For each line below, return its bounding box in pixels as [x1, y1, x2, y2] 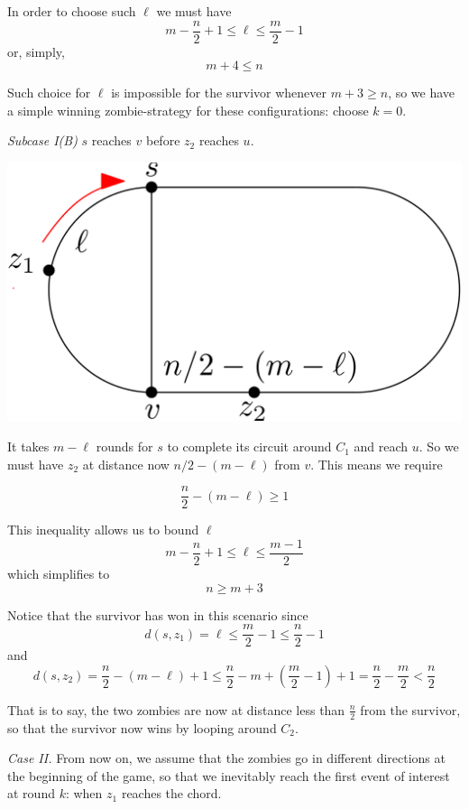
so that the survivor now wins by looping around [7, 718, 277, 737]
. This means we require [310, 454, 443, 473]
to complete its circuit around [167, 437, 332, 456]
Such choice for [7, 83, 91, 102]
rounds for [96, 437, 153, 456]
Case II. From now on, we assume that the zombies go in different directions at [7, 749, 446, 767]
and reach [354, 437, 409, 456]
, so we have [388, 83, 455, 102]
